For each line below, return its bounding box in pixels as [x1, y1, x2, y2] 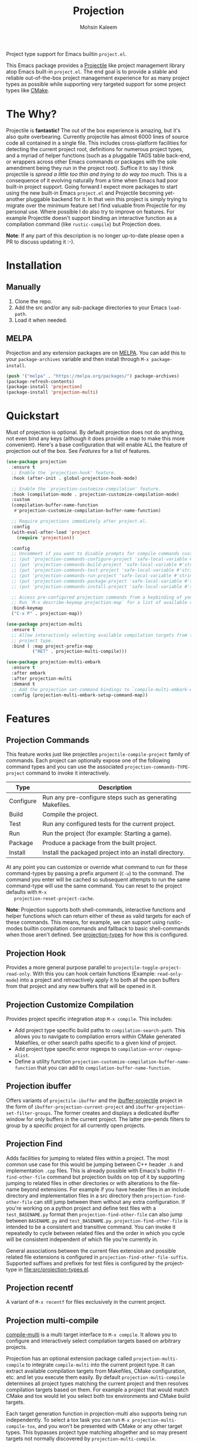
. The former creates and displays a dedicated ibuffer [50, 1109, 180, 1116]
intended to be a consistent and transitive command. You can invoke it [6, 1223, 176, 1230]
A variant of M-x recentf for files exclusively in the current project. [6, 1299, 166, 1306]
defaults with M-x [6, 889, 47, 896]
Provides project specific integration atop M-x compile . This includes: [6, 1016, 173, 1022]
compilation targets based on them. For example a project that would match [6, 1386, 189, 1393]
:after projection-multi [11, 675, 72, 682]
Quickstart [6, 409, 60, 423]
